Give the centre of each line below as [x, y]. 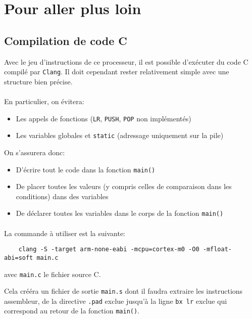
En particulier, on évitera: [44, 101]
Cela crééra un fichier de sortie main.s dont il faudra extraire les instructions [123, 291]
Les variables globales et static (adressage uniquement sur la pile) [120, 135]
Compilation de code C [66, 40]
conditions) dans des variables [62, 196]
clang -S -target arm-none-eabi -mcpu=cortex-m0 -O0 [109, 249]
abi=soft [19, 258]
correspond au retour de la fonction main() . [72, 311]
